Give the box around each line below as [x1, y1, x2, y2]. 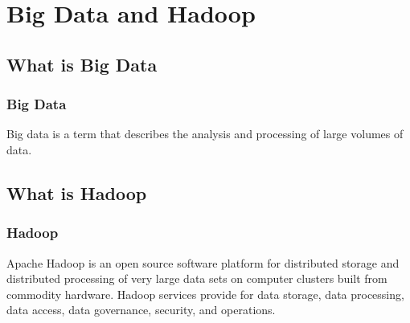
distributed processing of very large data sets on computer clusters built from [6, 270, 387, 287]
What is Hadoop [6, 180, 147, 205]
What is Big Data [6, 51, 158, 76]
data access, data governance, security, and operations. [6, 301, 276, 318]
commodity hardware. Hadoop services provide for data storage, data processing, [6, 285, 404, 302]
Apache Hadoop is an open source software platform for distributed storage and [6, 254, 400, 271]
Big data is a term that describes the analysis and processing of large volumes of [6, 125, 404, 142]
